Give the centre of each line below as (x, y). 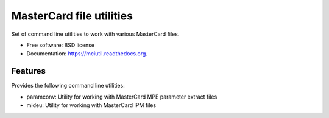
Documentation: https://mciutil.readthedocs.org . (87, 54)
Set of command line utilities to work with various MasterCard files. (95, 34)
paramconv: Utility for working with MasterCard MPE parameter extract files (122, 97)
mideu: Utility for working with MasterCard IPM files (91, 105)
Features (28, 71)
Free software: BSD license (60, 45)
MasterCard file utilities (72, 16)
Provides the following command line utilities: (68, 86)
